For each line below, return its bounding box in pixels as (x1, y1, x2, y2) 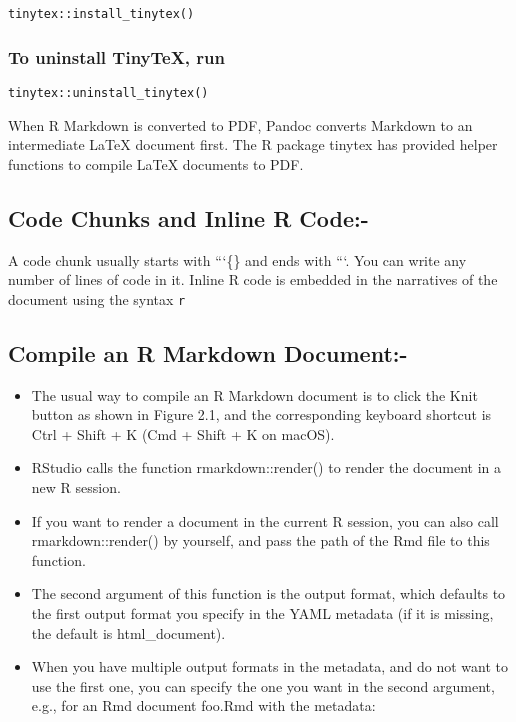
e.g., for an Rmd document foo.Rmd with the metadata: (31, 695, 376, 716)
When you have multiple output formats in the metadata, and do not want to (31, 656, 508, 677)
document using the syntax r (8, 288, 186, 309)
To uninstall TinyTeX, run (8, 44, 226, 69)
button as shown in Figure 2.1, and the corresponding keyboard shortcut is (31, 404, 492, 425)
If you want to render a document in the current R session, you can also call (31, 510, 499, 531)
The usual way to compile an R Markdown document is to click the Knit (31, 384, 478, 405)
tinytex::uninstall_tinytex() (8, 85, 209, 100)
